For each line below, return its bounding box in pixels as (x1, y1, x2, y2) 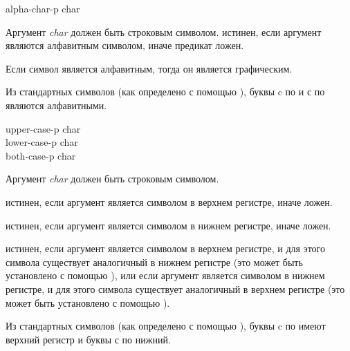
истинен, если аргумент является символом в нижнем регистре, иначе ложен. (6, 218, 331, 232)
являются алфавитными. (6, 97, 107, 112)
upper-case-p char (6, 121, 81, 135)
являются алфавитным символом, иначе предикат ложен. (6, 38, 244, 53)
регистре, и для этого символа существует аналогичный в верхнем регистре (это (6, 281, 345, 296)
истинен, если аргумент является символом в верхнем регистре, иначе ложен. (6, 194, 333, 209)
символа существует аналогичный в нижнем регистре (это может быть (6, 254, 303, 269)
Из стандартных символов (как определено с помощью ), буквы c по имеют (6, 319, 326, 333)
